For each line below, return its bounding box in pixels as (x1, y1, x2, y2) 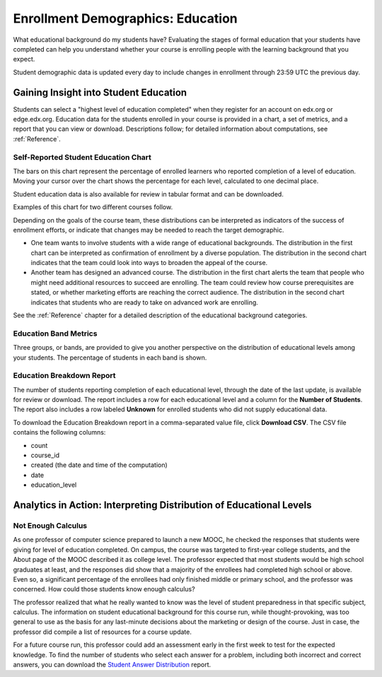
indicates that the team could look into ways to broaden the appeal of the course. (30, 259, 268, 267)
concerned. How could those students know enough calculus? (13, 585, 195, 594)
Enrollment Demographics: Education (13, 11, 238, 26)
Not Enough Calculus (13, 520, 88, 530)
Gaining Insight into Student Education (13, 86, 187, 98)
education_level (30, 481, 77, 489)
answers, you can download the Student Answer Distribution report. (13, 661, 212, 669)
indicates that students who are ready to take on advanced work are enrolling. (30, 298, 258, 307)
